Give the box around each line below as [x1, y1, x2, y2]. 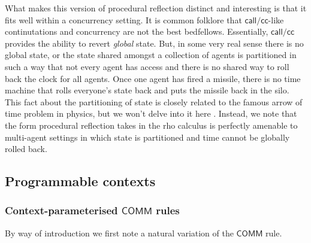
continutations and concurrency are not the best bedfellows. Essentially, [5, 25, 268, 38]
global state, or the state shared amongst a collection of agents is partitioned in [5, 48, 297, 61]
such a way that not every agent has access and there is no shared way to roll [5, 60, 289, 72]
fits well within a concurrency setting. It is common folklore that [5, 13, 242, 26]
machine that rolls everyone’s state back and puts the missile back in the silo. [5, 84, 289, 96]
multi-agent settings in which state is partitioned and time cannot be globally [5, 130, 290, 143]
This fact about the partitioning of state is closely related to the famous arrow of [5, 95, 303, 108]
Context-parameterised [5, 203, 118, 218]
